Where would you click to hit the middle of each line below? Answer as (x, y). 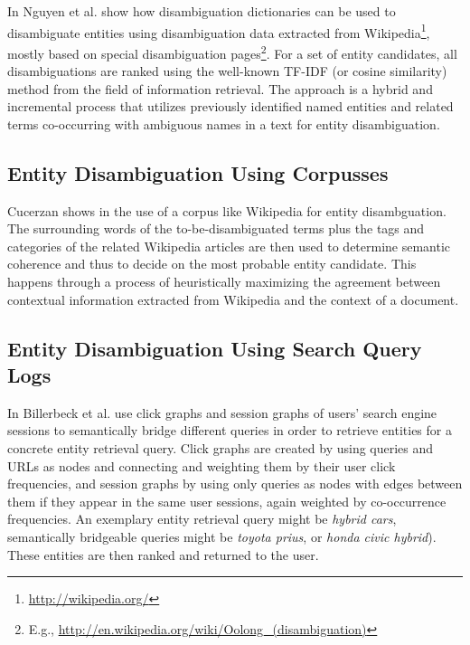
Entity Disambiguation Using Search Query (215, 348)
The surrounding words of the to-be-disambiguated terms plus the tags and (216, 228)
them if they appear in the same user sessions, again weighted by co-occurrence (227, 501)
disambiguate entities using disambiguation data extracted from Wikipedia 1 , (219, 31)
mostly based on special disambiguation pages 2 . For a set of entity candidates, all (232, 52)
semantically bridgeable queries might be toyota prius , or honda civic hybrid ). (222, 536)
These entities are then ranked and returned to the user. (163, 554)
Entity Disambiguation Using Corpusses (198, 172)
